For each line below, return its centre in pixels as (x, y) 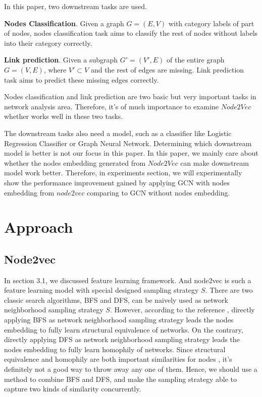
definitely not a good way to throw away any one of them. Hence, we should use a (131, 369)
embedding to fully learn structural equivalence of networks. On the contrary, (124, 329)
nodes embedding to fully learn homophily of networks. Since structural (115, 349)
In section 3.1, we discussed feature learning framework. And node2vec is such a (128, 280)
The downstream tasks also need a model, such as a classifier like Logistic (118, 133)
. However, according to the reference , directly (182, 310)
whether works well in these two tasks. (64, 116)
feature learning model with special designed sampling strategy (101, 290)
